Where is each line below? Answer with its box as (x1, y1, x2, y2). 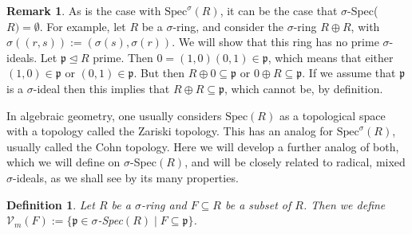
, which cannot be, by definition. (224, 80, 383, 96)
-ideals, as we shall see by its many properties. (13, 169, 239, 185)
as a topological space (279, 107, 386, 123)
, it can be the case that (220, 2, 338, 18)
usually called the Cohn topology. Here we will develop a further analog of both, (6, 138, 399, 154)
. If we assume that (302, 64, 396, 81)
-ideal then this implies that (33, 80, 170, 96)
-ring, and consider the (172, 18, 284, 34)
